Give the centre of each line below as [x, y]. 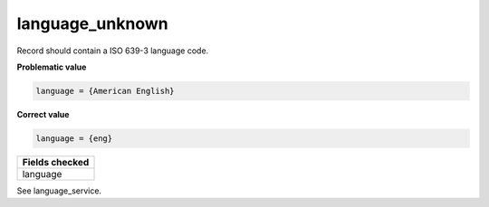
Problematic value [52, 67]
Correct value [43, 114]
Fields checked [56, 162]
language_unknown [92, 24]
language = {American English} [105, 91]
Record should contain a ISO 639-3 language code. [113, 51]
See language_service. [59, 191]
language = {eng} [74, 138]
